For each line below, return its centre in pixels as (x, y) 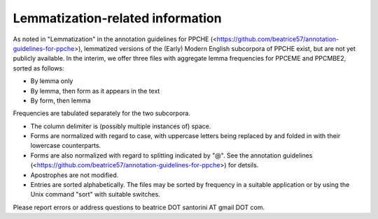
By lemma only (52, 81)
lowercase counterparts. (66, 146)
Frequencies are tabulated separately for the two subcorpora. (101, 113)
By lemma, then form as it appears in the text (95, 91)
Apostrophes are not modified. (75, 175)
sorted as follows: (38, 68)
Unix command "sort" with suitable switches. (95, 195)
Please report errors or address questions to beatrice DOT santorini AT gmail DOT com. (139, 207)
